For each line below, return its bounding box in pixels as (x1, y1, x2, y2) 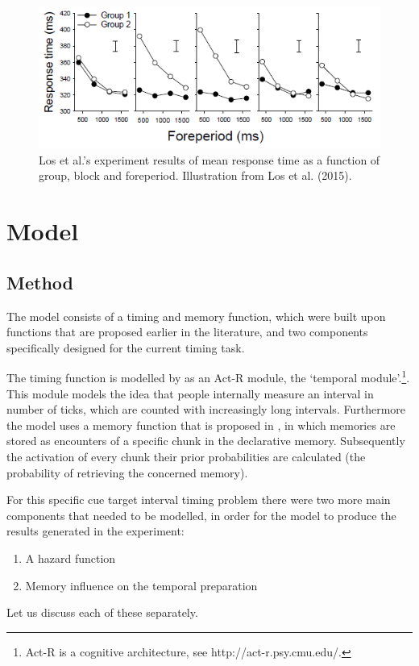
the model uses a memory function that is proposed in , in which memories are (6, 416, 396, 433)
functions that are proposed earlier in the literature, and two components (6, 323, 368, 340)
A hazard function (25, 549, 116, 566)
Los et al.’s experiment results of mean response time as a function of (39, 151, 380, 168)
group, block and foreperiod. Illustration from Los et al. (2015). (39, 167, 352, 184)
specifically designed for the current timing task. (6, 339, 245, 356)
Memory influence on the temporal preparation (25, 577, 258, 593)
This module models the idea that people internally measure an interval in (6, 385, 374, 402)
